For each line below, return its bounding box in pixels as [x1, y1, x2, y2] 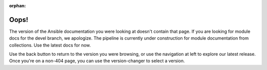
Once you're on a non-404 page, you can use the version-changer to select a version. [9, 58, 185, 64]
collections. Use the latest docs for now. [9, 42, 91, 48]
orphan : [9, 3, 26, 8]
